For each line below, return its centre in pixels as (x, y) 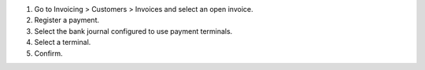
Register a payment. (67, 20)
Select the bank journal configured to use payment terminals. (133, 31)
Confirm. (48, 53)
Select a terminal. (63, 42)
